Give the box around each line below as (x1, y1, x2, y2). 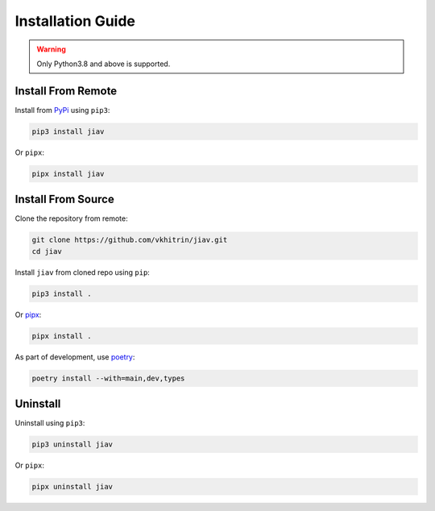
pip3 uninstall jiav (31, 440, 113, 449)
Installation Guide (14, 12, 136, 30)
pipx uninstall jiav (31, 482, 113, 492)
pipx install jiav (31, 169, 105, 178)
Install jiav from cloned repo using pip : (14, 267, 151, 277)
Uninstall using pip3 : (14, 418, 85, 428)
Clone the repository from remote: (14, 214, 128, 223)
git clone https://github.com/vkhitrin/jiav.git (31, 235, 228, 245)
